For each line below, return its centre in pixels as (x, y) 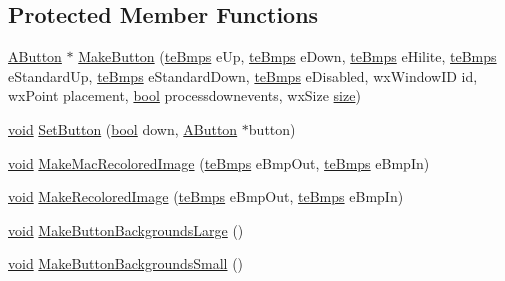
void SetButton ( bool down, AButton (123, 128)
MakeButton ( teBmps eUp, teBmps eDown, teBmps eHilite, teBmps (287, 56)
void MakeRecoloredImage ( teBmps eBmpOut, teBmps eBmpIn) (206, 196)
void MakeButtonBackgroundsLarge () (126, 229)
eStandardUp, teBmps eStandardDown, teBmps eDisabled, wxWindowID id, (243, 75)
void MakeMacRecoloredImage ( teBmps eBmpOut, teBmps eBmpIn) (219, 162)
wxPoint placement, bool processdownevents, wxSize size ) (184, 95)
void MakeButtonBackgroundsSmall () (126, 263)
